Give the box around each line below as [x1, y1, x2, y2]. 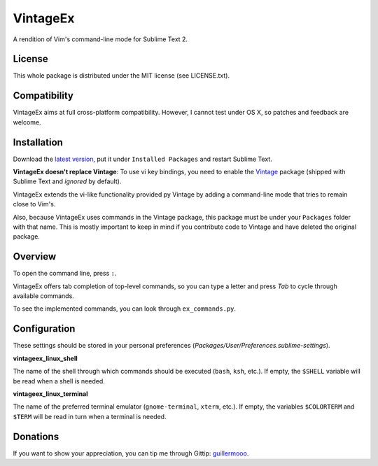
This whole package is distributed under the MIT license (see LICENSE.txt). [13, 71, 230, 80]
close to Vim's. [13, 200, 56, 209]
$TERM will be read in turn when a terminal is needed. [13, 412, 167, 421]
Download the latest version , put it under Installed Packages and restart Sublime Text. [13, 155, 272, 163]
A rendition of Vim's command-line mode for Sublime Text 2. [13, 35, 188, 43]
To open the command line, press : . [13, 269, 117, 278]
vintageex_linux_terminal [13, 389, 88, 398]
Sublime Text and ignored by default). [13, 177, 122, 185]
